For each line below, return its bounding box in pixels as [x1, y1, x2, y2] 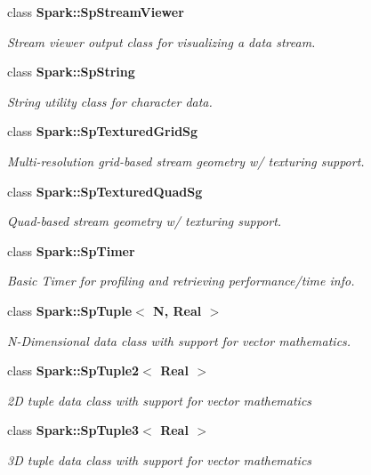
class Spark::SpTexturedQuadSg [7, 181, 203, 200]
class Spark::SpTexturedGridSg [7, 122, 198, 141]
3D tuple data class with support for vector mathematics [7, 450, 312, 469]
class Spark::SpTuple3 [7, 421, 140, 439]
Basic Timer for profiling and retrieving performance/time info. [7, 271, 355, 290]
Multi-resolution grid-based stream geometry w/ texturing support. [7, 151, 365, 170]
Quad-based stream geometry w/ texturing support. [7, 212, 282, 230]
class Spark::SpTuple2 [7, 361, 140, 380]
